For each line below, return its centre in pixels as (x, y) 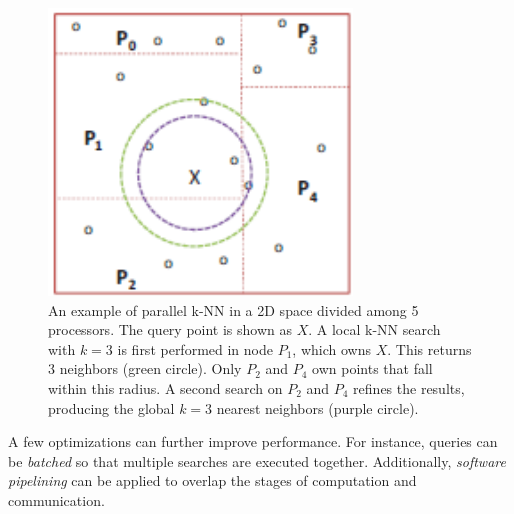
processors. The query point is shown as (170, 329)
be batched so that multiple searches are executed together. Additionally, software (257, 460)
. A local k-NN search (374, 329)
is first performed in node (195, 348)
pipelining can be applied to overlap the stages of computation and (212, 480)
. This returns (429, 348)
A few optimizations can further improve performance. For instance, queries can (253, 441)
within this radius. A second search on (165, 387)
